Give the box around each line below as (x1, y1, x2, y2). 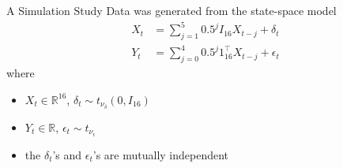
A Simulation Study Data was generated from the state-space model (6, 2, 337, 18)
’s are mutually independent (92, 146, 229, 162)
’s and (52, 146, 82, 162)
